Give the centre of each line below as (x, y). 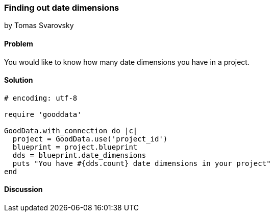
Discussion (23, 189)
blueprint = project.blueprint (75, 147)
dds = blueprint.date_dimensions (79, 155)
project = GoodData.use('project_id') (90, 139)
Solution (19, 80)
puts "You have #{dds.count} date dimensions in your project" (142, 163)
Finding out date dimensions (62, 8)
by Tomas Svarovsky (39, 26)
